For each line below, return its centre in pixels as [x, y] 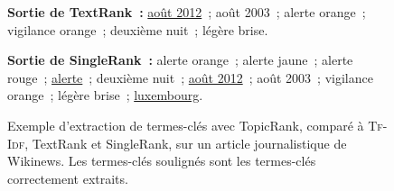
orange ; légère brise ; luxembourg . [105, 95]
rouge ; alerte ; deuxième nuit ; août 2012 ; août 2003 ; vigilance [190, 77]
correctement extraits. [68, 178]
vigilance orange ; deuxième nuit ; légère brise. [138, 29]
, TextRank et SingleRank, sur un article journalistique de [186, 143]
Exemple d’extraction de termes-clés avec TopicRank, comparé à [186, 125]
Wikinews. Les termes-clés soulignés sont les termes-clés [162, 161]
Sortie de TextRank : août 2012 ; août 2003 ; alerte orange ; [187, 12]
